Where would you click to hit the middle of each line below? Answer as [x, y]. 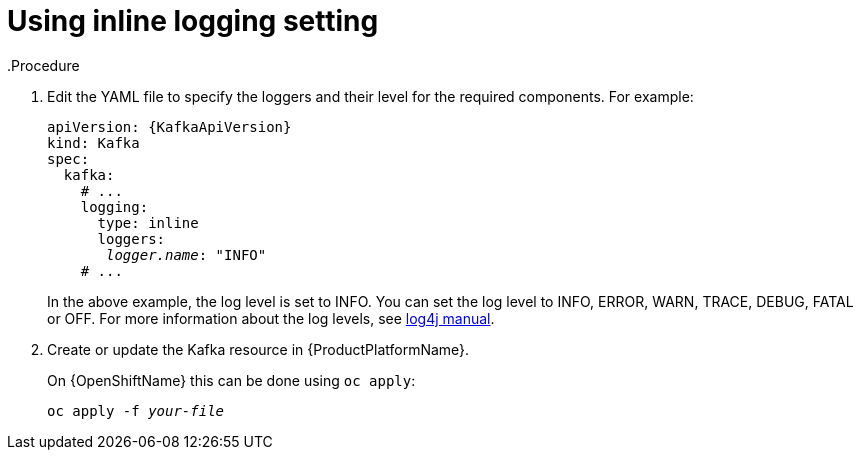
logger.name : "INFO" [186, 254]
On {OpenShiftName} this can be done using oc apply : [231, 380]
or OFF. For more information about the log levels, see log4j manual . [271, 318]
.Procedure [43, 65]
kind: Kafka [93, 142]
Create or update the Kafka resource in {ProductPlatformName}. [258, 349]
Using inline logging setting [193, 21]
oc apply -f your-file [136, 410]
